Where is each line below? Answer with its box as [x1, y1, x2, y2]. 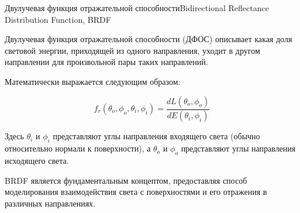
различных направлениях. [5, 197, 95, 209]
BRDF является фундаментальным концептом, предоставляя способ [5, 174, 247, 186]
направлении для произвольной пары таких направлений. [5, 56, 208, 68]
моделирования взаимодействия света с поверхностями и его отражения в [5, 185, 267, 198]
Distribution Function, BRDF [5, 13, 111, 25]
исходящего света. [5, 154, 69, 167]
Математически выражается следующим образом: [5, 75, 181, 87]
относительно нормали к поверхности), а [5, 142, 151, 154]
